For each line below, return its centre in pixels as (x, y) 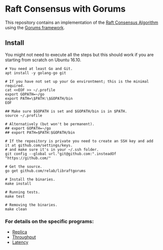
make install (18, 183)
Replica (20, 232)
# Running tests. (23, 192)
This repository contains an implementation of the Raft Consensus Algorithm (82, 22)
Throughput (24, 237)
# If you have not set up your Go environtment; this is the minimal (77, 81)
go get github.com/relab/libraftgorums (45, 171)
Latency (20, 242)
